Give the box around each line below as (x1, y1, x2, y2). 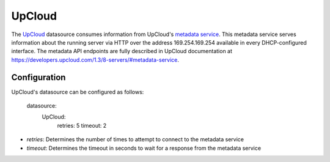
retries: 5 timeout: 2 (57, 122, 107, 129)
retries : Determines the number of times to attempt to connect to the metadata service (26, 136, 244, 143)
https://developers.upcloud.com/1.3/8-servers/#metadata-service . (11, 56, 180, 64)
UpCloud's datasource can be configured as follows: (11, 88, 144, 95)
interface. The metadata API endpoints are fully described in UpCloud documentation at (11, 48, 232, 55)
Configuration (11, 72, 66, 83)
